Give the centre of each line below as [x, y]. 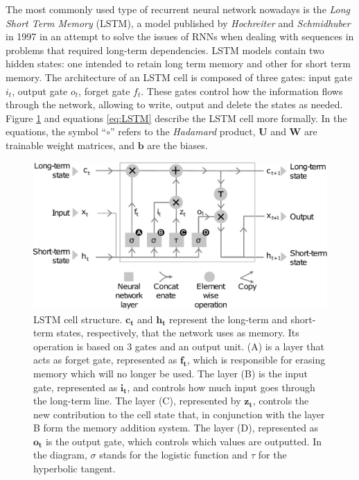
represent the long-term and [228, 319]
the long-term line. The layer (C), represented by [137, 401]
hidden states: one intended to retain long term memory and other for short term [178, 63]
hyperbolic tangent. [75, 469]
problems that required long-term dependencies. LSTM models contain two [165, 50]
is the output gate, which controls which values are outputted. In [184, 441]
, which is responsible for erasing [256, 360]
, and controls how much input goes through [221, 387]
